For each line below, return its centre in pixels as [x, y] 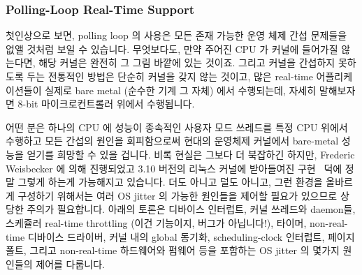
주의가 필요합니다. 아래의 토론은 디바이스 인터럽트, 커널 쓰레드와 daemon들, [191, 209]
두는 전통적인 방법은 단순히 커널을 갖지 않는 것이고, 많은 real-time [170, 76]
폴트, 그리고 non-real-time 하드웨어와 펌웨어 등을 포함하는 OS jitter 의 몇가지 [173, 250]
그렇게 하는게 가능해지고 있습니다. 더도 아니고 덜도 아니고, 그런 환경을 [170, 182]
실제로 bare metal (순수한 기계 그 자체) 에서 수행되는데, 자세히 [181, 90]
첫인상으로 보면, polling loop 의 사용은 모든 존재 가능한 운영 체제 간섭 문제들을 [176, 35]
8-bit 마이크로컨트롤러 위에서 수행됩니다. [106, 104]
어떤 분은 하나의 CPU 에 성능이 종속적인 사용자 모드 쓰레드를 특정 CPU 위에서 [177, 127]
